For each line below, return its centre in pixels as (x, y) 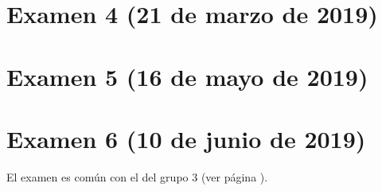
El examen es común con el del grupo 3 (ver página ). (137, 176)
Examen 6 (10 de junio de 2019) (186, 138)
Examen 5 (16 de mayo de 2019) (187, 76)
